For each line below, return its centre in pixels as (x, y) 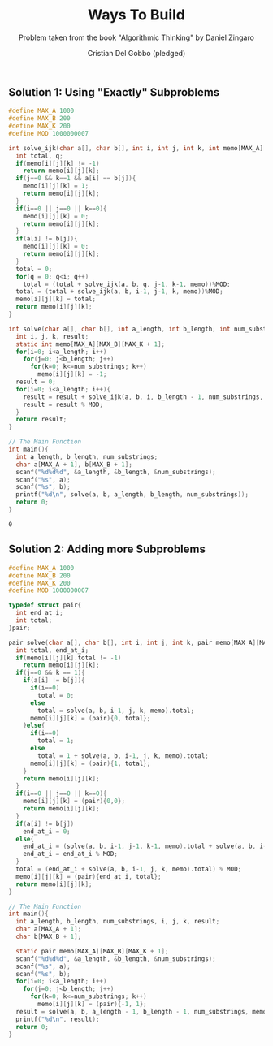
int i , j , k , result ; (52, 336)
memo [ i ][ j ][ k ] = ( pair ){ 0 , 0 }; (74, 802)
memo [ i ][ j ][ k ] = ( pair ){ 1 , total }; (90, 763)
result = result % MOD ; (63, 404)
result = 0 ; (36, 382)
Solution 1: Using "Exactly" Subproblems (114, 92)
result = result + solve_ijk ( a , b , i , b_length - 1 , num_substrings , (143, 397)
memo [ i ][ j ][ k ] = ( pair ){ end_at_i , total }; (89, 876)
